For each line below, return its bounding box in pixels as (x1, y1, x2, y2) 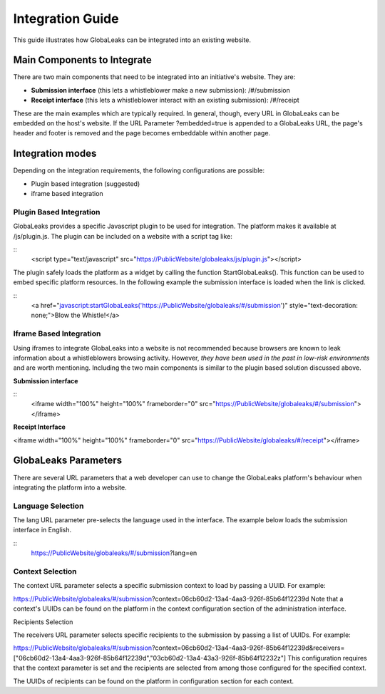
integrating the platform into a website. (13, 483, 128, 492)
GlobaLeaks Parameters (13, 455, 123, 467)
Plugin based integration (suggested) (31, 179, 140, 188)
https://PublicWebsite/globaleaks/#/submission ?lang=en (31, 549, 197, 557)
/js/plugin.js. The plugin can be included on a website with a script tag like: (13, 232, 233, 240)
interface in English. (13, 526, 72, 534)
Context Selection (13, 566, 78, 576)
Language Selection (13, 501, 84, 511)
